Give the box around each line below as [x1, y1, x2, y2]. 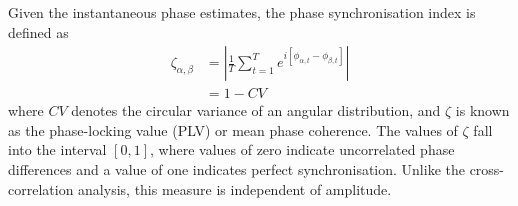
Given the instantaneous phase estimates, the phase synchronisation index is [8, 2, 476, 22]
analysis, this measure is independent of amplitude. [78, 178, 392, 199]
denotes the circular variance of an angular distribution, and [71, 100, 441, 121]
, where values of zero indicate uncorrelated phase [150, 139, 455, 160]
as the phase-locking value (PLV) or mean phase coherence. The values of [8, 119, 458, 140]
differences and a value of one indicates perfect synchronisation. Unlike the [8, 159, 465, 180]
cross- [469, 159, 505, 180]
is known [455, 100, 510, 121]
